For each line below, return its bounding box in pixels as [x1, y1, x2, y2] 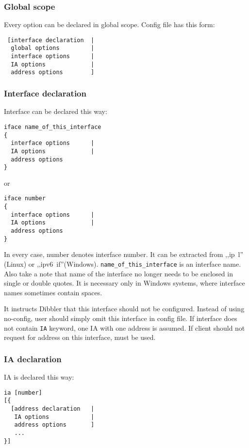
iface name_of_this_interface [4, 123, 101, 130]
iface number [4, 195, 46, 202]
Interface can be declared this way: [4, 106, 107, 116]
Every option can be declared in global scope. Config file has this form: [4, 19, 215, 30]
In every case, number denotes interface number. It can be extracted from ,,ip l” [4, 249, 244, 259]
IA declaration [4, 352, 62, 365]
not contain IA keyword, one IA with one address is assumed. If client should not [4, 322, 245, 333]
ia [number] [4, 389, 42, 396]
